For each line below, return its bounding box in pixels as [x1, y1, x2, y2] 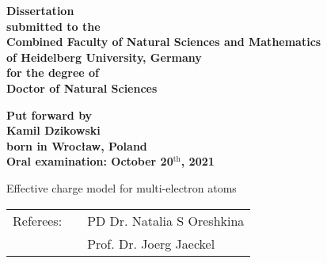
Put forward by [6, 106, 93, 123]
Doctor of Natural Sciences [6, 79, 158, 96]
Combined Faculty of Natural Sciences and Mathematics [6, 33, 321, 50]
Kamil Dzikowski [6, 122, 101, 139]
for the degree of [6, 64, 99, 81]
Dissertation [6, 2, 74, 18]
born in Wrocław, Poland [6, 137, 147, 154]
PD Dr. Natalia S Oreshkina [87, 211, 245, 230]
